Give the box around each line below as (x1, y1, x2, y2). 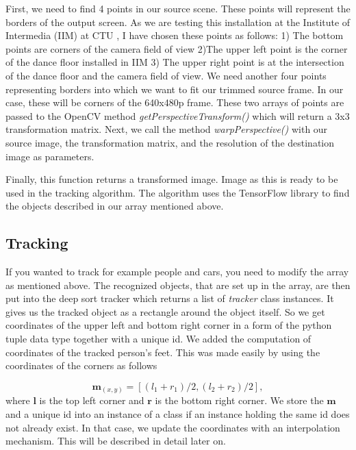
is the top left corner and (39, 393, 144, 408)
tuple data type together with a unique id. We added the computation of (5, 332, 311, 346)
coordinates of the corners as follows (5, 358, 157, 373)
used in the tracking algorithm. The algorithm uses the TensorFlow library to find (5, 185, 350, 199)
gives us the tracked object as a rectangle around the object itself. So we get (5, 304, 325, 318)
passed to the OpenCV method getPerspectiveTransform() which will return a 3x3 (5, 108, 350, 123)
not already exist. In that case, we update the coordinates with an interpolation (5, 420, 340, 434)
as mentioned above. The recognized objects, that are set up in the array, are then (5, 277, 351, 292)
